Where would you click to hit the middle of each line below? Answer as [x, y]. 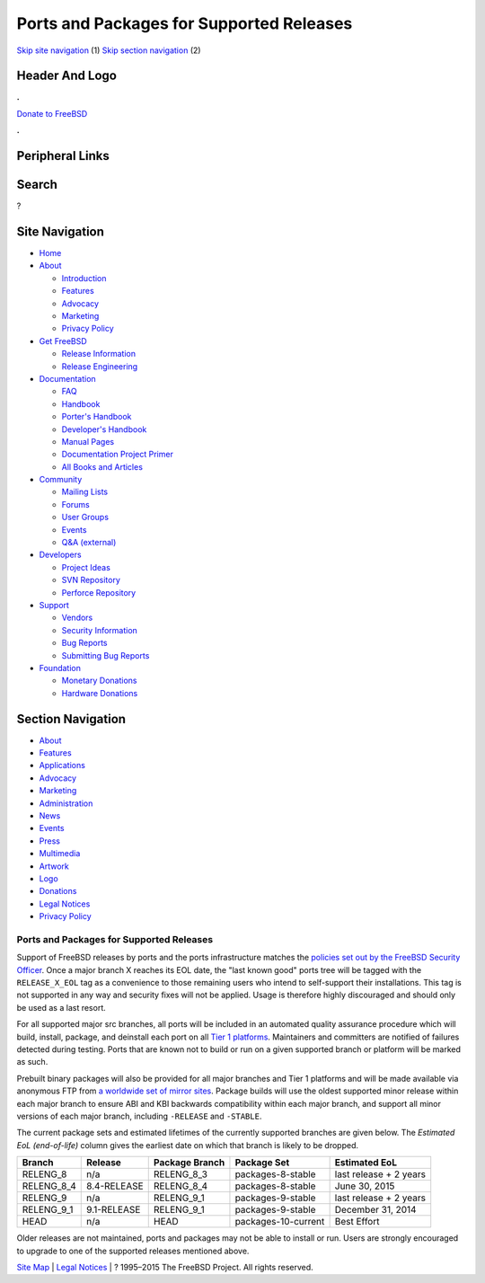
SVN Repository [91, 580]
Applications [62, 765]
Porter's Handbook [97, 417]
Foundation [60, 668]
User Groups [85, 518]
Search [37, 185]
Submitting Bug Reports [106, 655]
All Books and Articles [102, 466]
